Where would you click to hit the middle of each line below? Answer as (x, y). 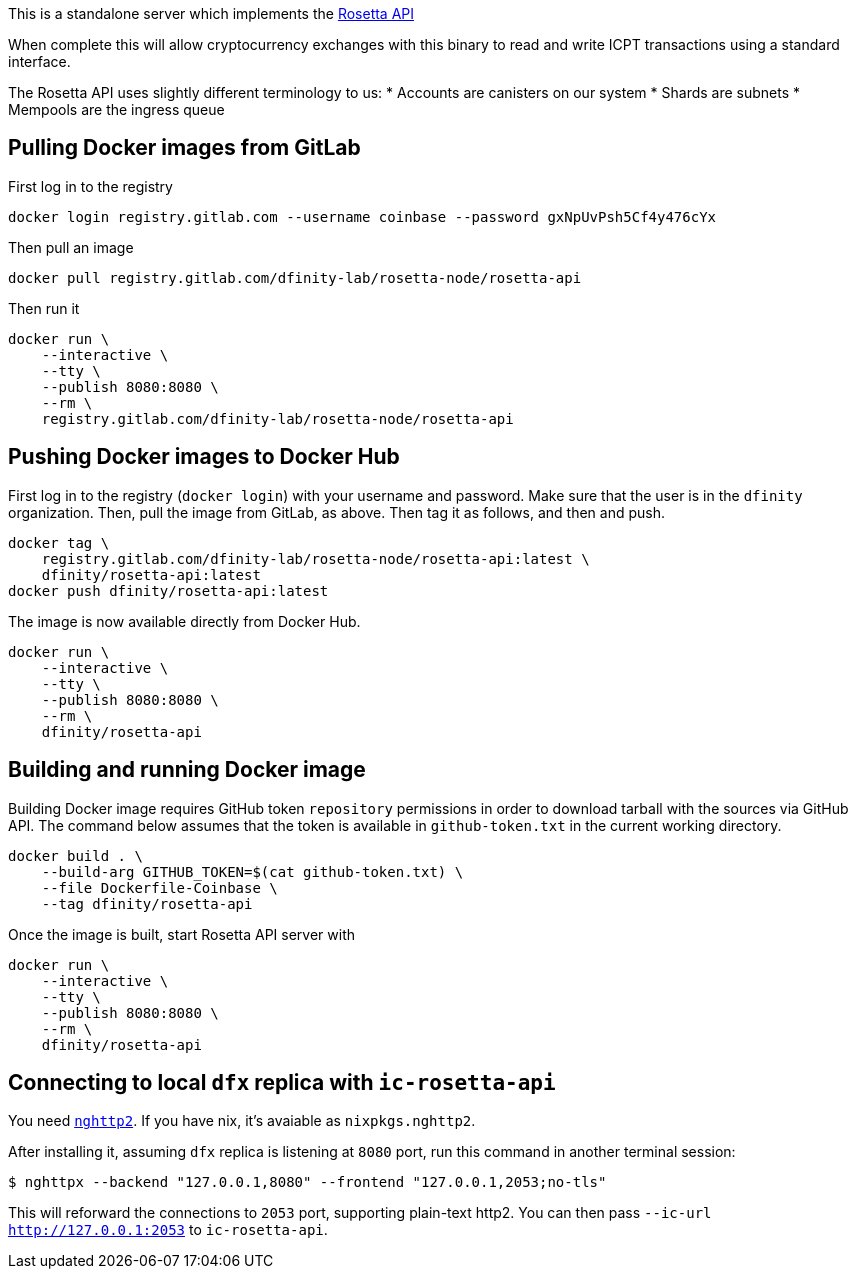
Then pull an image (71, 247)
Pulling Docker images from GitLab (184, 148)
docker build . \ (75, 855)
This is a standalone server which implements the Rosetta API (211, 13)
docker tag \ (59, 542)
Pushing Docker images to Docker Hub (204, 457)
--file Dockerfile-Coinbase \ (159, 887)
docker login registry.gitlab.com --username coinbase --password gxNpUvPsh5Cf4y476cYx (362, 216)
